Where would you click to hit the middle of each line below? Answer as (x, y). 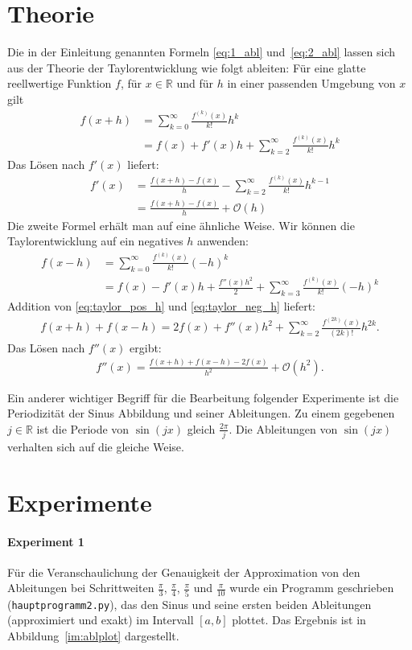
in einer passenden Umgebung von (311, 83)
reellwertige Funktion (60, 83)
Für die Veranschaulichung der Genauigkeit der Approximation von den (184, 572)
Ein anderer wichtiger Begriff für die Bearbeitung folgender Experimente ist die (203, 397)
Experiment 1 (46, 541)
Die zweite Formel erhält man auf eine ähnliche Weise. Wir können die (181, 225)
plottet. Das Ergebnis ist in (299, 620)
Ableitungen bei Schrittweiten (81, 588)
